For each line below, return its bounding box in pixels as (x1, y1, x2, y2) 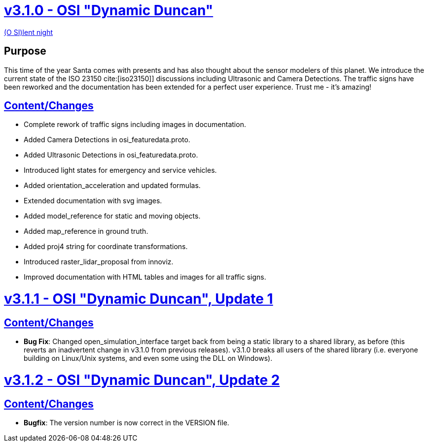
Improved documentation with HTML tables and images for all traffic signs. (24, 273, 266, 282)
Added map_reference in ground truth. (24, 227, 148, 236)
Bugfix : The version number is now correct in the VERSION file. (24, 418, 229, 427)
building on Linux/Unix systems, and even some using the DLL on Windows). (24, 354, 273, 363)
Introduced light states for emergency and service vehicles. (24, 166, 217, 175)
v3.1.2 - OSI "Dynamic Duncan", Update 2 (4, 372, 280, 389)
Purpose (4, 45, 46, 58)
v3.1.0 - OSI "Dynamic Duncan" (4, 2, 214, 19)
